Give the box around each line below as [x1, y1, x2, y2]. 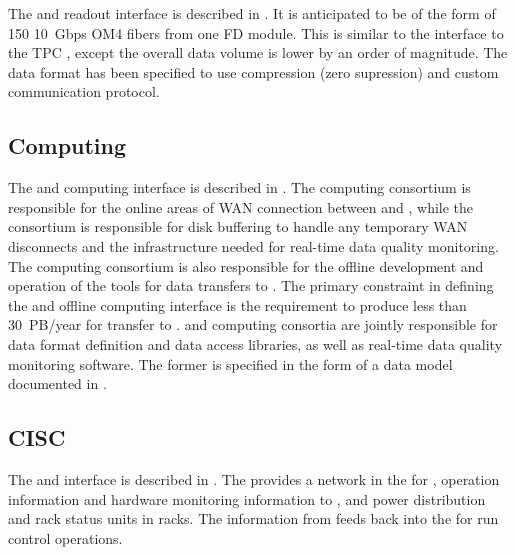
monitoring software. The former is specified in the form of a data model [8, 353, 453, 374]
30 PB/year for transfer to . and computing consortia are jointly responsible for [8, 314, 498, 335]
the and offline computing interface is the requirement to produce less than [8, 294, 467, 315]
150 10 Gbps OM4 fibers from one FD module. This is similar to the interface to [8, 22, 504, 43]
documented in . [8, 373, 107, 394]
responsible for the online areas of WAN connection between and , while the [8, 196, 474, 217]
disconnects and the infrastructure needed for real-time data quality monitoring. [8, 235, 499, 256]
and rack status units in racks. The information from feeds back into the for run [8, 508, 499, 529]
